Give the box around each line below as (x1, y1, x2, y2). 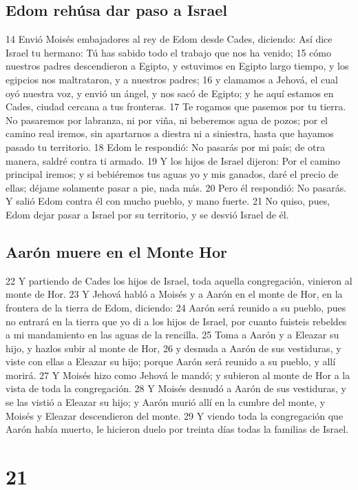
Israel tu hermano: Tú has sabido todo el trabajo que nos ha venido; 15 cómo (6, 45, 331, 59)
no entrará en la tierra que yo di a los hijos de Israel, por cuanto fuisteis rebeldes (6, 314, 347, 328)
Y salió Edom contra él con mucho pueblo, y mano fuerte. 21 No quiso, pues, (6, 194, 330, 208)
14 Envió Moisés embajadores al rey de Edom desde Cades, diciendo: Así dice (6, 32, 333, 46)
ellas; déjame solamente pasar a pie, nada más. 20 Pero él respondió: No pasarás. (6, 180, 347, 194)
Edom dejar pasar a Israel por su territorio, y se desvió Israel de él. (6, 207, 289, 221)
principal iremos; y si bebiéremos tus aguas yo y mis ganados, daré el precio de (6, 167, 339, 181)
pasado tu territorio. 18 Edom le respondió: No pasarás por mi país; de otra (6, 139, 326, 154)
